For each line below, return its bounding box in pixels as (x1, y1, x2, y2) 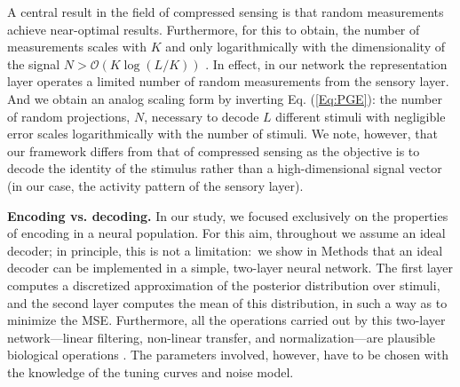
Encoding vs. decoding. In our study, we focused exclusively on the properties (7, 206, 448, 225)
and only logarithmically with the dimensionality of (165, 37, 446, 56)
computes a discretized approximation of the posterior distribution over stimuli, (7, 275, 440, 294)
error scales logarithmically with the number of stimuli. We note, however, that (7, 124, 439, 143)
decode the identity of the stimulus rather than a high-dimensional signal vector (7, 159, 442, 178)
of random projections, (7, 107, 131, 125)
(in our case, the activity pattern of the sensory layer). (7, 176, 304, 194)
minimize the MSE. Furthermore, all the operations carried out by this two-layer (7, 311, 446, 329)
